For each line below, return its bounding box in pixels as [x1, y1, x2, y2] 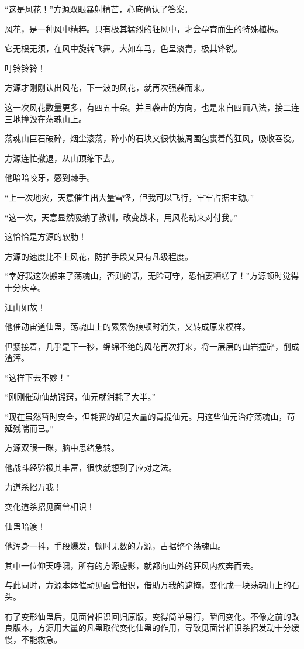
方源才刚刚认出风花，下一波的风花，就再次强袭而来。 [5, 81, 209, 94]
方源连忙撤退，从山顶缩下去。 [5, 151, 119, 164]
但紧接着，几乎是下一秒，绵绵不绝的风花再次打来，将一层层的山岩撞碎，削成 [5, 340, 299, 352]
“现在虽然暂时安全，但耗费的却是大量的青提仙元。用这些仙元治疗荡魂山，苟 [5, 410, 295, 423]
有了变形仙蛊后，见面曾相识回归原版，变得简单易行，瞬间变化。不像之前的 [5, 610, 291, 622]
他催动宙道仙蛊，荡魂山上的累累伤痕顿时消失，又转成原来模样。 [5, 320, 250, 333]
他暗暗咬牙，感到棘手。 [5, 171, 95, 184]
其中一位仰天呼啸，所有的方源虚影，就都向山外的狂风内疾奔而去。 [5, 559, 258, 571]
